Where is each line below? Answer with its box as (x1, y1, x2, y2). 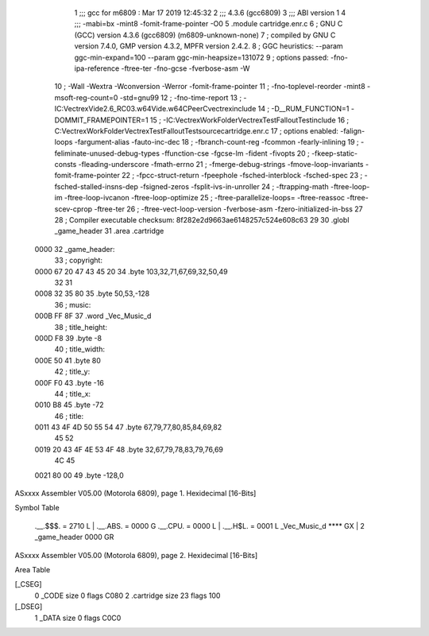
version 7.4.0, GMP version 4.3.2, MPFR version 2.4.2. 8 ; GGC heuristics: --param (74, 41, 343, 51)
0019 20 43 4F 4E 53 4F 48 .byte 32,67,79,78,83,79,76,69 (34, 444, 224, 454)
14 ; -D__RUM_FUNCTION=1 (257, 104, 350, 114)
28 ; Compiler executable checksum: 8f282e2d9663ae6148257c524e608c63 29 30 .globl (54, 215, 350, 225)
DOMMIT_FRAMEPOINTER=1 (54, 115, 149, 125)
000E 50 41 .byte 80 (34, 355, 101, 365)
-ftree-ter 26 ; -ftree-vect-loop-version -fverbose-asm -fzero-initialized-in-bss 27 (94, 204, 363, 214)
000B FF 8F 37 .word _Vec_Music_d (34, 311, 152, 321)
